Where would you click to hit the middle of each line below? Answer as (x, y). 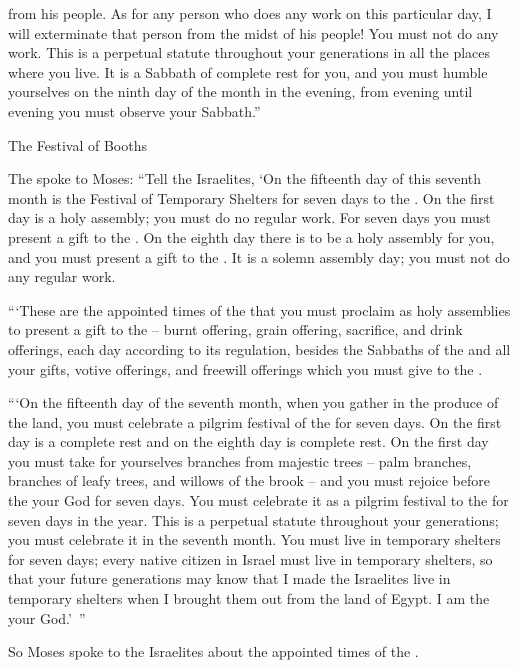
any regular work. (62, 276)
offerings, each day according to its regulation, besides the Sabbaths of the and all (259, 348)
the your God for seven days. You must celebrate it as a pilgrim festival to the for (258, 500)
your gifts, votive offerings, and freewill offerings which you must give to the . (245, 368)
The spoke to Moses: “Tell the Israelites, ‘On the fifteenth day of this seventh (245, 178)
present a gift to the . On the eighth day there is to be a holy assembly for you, (251, 236)
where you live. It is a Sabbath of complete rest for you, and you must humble (248, 71)
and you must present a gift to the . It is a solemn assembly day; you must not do (259, 256)
